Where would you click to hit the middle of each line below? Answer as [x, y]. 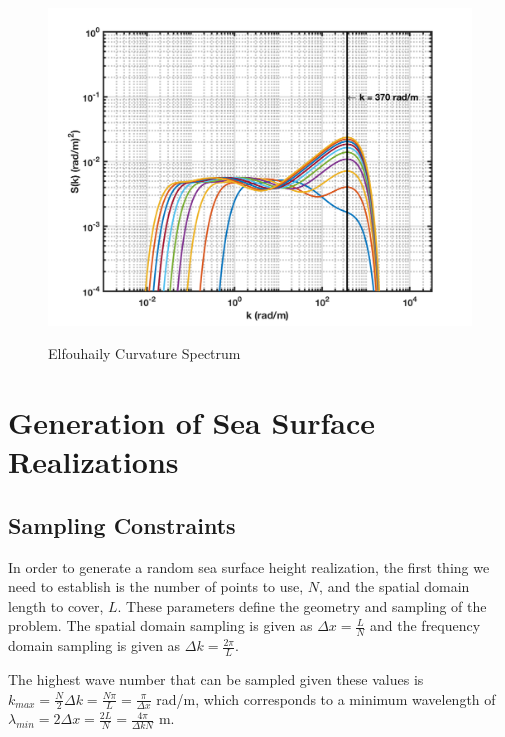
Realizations [93, 461]
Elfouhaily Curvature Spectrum [144, 353]
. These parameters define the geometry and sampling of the [302, 605]
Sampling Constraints [122, 524]
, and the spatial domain [394, 586]
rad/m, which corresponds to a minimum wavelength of [326, 698]
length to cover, [56, 605]
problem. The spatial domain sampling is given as [160, 625]
